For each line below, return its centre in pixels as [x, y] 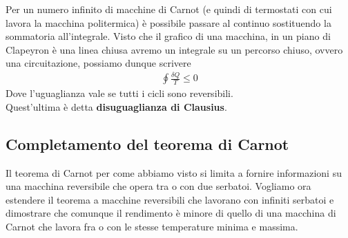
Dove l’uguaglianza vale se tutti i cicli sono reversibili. [119, 93]
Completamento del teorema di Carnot [147, 143]
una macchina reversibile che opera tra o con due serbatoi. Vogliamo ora [158, 186]
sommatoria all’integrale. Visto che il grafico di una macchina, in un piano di [168, 36]
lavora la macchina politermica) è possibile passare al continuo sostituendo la [168, 22]
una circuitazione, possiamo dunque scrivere [98, 63]
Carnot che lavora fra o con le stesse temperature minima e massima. [152, 227]
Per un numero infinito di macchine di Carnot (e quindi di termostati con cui [169, 9]
